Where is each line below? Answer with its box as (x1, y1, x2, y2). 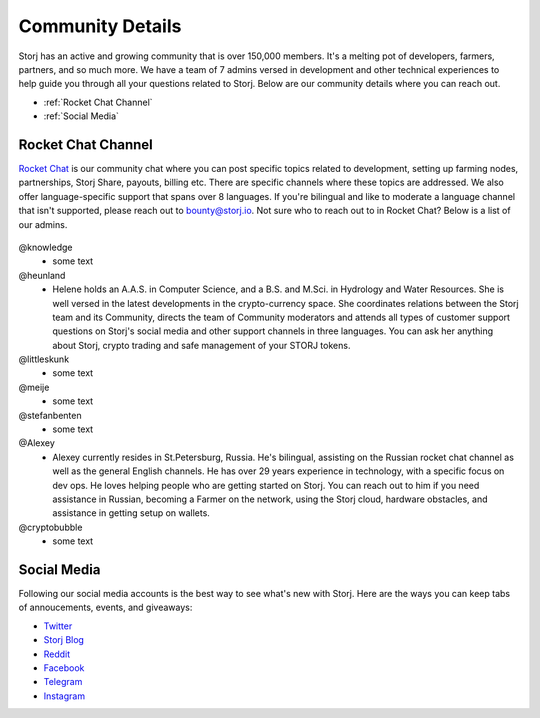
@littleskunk (18, 353, 70, 365)
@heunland (18, 269, 66, 281)
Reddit (43, 648, 71, 660)
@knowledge (18, 241, 73, 253)
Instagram (43, 690, 85, 702)
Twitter (43, 620, 73, 632)
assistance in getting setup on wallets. (52, 507, 210, 519)
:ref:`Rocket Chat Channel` (43, 96, 154, 108)
